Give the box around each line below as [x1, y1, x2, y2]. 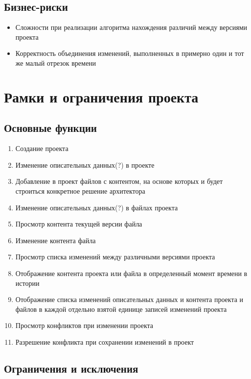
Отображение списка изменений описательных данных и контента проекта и [15, 294, 244, 304]
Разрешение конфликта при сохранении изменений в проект [15, 336, 194, 347]
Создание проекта [15, 143, 68, 153]
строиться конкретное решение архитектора [15, 185, 145, 196]
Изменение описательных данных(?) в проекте [15, 159, 155, 170]
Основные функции [4, 120, 97, 135]
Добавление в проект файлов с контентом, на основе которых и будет [15, 176, 223, 186]
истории [15, 278, 40, 288]
